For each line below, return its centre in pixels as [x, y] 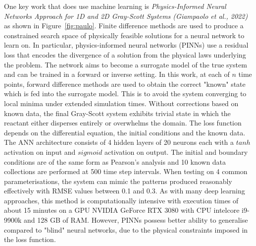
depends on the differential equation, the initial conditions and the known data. [125, 132]
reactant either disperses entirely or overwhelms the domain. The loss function [123, 123]
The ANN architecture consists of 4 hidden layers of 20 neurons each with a [119, 142]
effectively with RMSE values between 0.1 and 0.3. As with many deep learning [125, 191]
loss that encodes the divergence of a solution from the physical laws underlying [125, 54]
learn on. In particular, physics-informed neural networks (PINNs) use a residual [126, 45]
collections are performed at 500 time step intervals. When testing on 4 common [126, 171]
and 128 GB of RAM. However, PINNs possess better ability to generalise [136, 220]
